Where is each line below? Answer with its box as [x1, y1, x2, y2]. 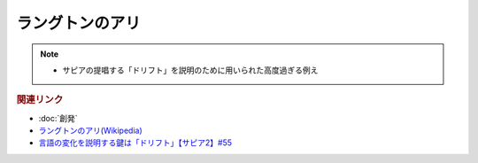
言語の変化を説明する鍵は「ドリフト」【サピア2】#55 [38, 137, 233, 148]
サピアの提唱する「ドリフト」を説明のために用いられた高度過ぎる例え [62, 65, 319, 75]
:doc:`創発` [38, 113, 79, 123]
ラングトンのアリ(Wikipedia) [38, 125, 143, 136]
